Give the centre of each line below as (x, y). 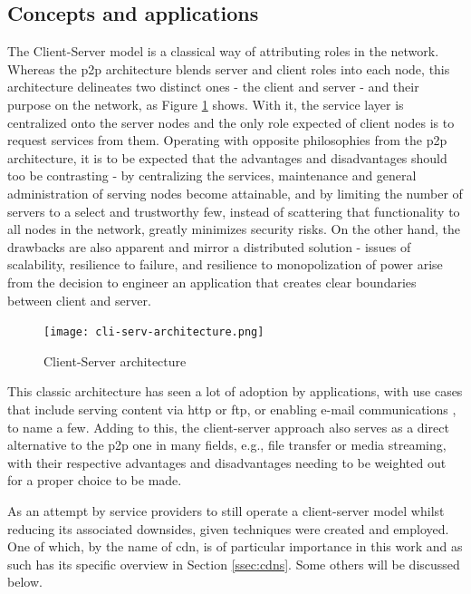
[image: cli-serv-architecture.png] (154, 332)
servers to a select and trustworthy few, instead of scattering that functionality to (234, 211)
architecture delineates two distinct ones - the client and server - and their (213, 87)
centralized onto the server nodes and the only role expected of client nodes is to (231, 122)
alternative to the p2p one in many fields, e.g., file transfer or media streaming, (227, 445)
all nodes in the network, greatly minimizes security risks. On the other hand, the (234, 229)
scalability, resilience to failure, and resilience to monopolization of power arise (225, 264)
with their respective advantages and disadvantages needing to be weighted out (227, 462)
